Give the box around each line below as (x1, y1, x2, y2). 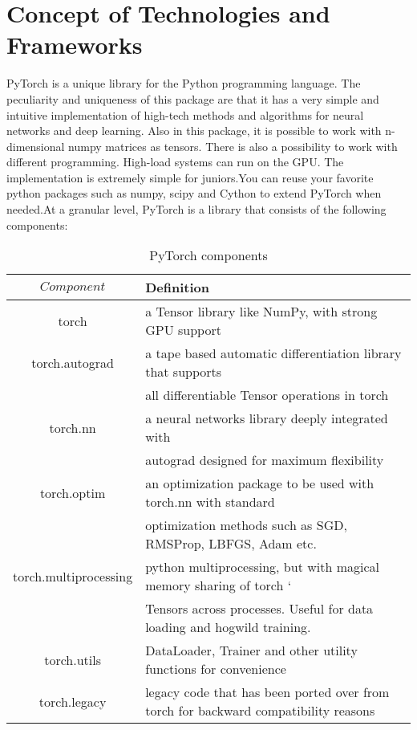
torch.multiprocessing (13, 566, 133, 585)
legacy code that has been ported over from (145, 683, 390, 702)
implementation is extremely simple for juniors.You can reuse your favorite (6, 169, 374, 186)
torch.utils (44, 650, 101, 669)
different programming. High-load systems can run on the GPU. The (6, 153, 344, 170)
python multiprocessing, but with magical (145, 557, 379, 577)
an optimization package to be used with (145, 474, 374, 493)
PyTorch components (149, 246, 268, 265)
